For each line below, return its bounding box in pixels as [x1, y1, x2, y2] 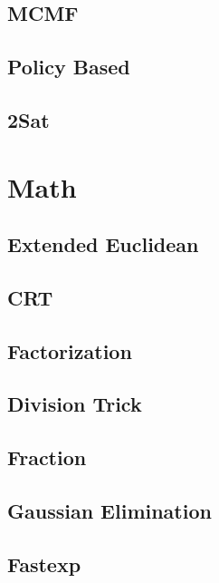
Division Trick [7, 390, 142, 418]
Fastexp [7, 549, 81, 578]
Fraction [7, 443, 87, 471]
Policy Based [7, 53, 130, 81]
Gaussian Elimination [7, 497, 212, 525]
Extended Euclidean [7, 230, 199, 258]
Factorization [7, 336, 132, 364]
